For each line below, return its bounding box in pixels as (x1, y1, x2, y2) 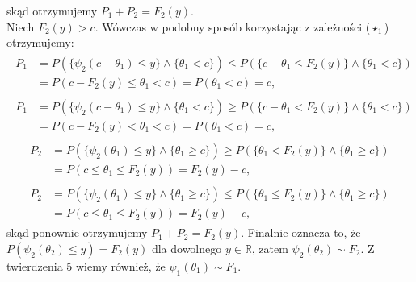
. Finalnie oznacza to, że (241, 224, 361, 241)
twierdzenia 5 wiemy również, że (6, 257, 166, 274)
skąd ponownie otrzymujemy (6, 224, 148, 241)
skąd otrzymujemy (6, 2, 98, 19)
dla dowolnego (151, 239, 222, 256)
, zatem (251, 239, 288, 256)
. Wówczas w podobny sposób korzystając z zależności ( (95, 18, 371, 35)
